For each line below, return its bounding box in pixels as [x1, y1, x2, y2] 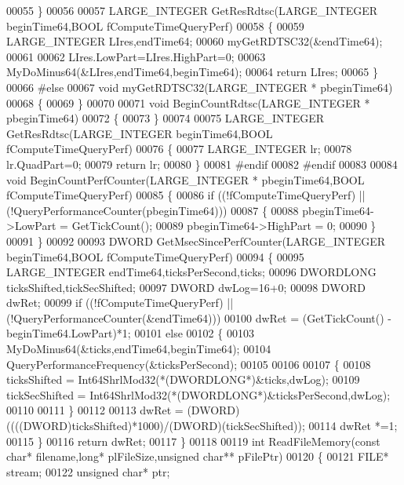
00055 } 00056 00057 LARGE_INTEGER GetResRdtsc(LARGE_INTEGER [6, 2, 378, 18]
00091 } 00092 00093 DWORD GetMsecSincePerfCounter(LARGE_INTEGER [6, 232, 386, 249]
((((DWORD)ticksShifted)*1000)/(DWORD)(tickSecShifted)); [6, 418, 305, 434]
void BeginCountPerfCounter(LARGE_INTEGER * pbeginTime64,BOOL [6, 171, 365, 188]
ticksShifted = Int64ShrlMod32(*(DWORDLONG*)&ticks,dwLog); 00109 [6, 371, 360, 388]
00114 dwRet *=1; [308, 418, 398, 434]
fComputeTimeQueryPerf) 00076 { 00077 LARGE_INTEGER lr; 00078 [6, 140, 352, 157]
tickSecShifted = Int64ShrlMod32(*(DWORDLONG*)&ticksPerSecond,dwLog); [6, 386, 391, 403]
